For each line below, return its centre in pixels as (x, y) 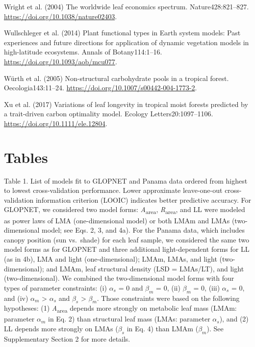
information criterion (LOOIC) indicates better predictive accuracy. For (143, 200)
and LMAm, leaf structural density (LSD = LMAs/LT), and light (145, 268)
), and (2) (234, 319)
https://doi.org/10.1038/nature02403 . (61, 16)
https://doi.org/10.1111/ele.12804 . (56, 123)
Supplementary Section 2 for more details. (67, 338)
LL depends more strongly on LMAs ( (61, 329)
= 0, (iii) (207, 287)
